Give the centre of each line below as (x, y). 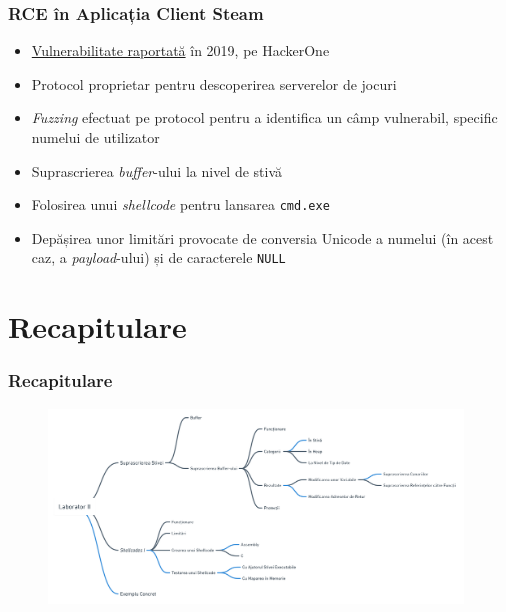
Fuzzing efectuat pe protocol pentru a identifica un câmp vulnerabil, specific (264, 117)
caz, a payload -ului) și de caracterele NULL (158, 257)
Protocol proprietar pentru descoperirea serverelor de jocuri (214, 83)
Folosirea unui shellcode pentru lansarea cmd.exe (180, 204)
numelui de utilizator (95, 137)
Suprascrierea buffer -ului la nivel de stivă (157, 170)
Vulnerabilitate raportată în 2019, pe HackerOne (180, 50)
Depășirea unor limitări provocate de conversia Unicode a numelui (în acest (262, 237)
